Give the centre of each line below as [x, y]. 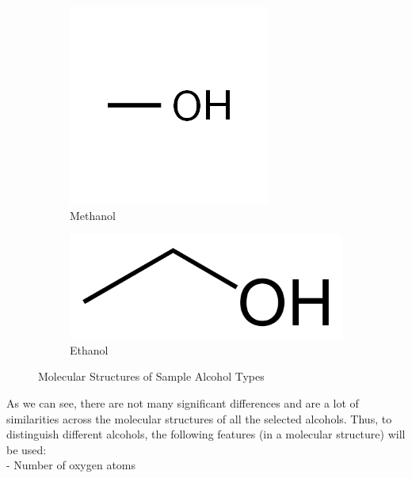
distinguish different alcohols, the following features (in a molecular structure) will [206, 434]
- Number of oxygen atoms [71, 465]
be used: [27, 449]
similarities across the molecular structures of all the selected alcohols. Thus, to [199, 418]
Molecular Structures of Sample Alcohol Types [151, 376]
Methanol [93, 215]
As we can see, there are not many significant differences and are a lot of [183, 402]
